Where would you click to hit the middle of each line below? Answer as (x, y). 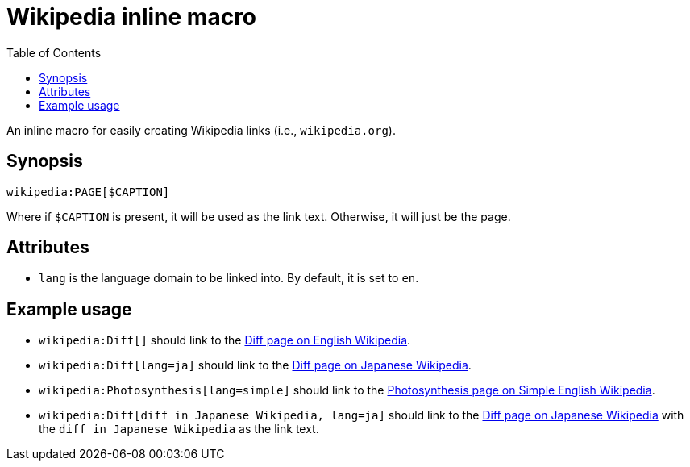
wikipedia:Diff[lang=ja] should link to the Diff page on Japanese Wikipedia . (255, 365)
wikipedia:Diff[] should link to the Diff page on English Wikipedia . (225, 340)
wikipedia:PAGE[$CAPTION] (88, 192)
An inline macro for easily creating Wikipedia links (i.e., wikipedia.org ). (201, 130)
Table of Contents (54, 52)
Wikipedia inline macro (132, 17)
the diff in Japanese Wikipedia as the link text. (179, 429)
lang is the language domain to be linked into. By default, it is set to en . (229, 278)
